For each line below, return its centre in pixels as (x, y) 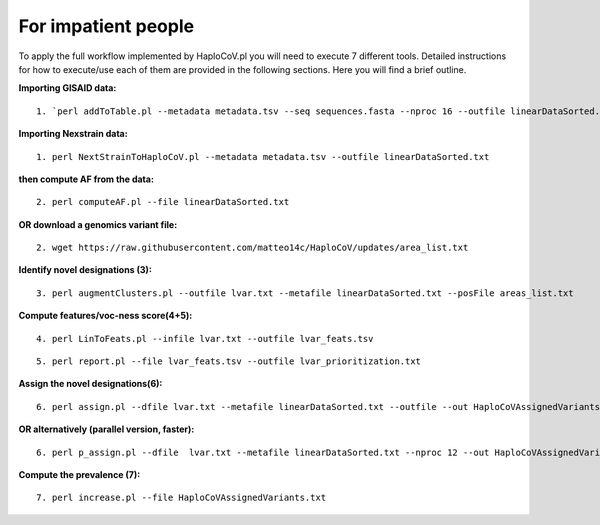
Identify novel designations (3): (85, 270)
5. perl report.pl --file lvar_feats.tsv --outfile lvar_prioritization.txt (229, 361)
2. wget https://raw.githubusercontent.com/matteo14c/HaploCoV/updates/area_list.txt (252, 248)
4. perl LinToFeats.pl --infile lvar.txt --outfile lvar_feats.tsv (205, 338)
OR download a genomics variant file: (98, 224)
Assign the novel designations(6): (90, 384)
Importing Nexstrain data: (73, 134)
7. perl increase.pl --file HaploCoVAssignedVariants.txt (181, 498)
